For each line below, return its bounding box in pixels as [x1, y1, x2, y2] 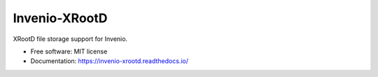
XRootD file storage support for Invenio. [13, 35, 128, 43]
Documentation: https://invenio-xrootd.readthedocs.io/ [30, 57, 189, 65]
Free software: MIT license [30, 47, 108, 55]
